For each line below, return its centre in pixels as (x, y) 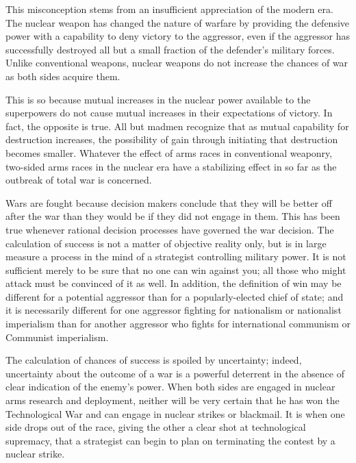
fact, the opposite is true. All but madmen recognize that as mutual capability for (177, 126)
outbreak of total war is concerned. (79, 180)
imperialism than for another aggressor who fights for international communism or (178, 324)
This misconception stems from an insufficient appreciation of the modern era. (169, 9)
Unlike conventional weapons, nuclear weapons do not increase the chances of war (177, 63)
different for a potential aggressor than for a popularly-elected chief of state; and (175, 296)
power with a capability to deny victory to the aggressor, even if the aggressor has (178, 36)
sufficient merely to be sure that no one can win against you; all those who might (176, 270)
